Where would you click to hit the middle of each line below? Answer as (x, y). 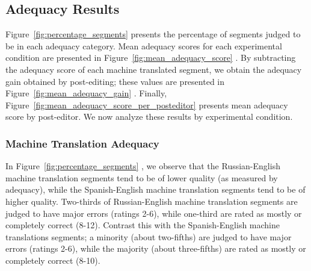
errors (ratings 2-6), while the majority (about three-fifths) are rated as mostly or (156, 248)
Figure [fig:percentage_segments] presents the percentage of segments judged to (153, 34)
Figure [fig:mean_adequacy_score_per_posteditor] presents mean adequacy (147, 104)
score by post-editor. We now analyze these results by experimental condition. (149, 117)
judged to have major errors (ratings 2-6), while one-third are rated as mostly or (154, 213)
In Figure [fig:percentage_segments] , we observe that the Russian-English (143, 166)
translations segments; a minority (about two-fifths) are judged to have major (149, 236)
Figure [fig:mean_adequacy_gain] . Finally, (86, 93)
